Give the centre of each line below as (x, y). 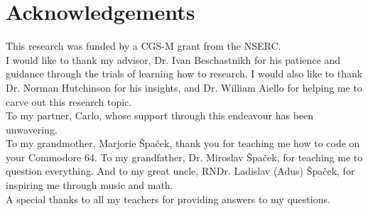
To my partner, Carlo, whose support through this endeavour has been (160, 115)
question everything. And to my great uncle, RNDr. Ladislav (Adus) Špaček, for (180, 171)
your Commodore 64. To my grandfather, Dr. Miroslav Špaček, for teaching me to (184, 157)
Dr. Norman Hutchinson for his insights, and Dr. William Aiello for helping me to (184, 87)
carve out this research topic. (69, 101)
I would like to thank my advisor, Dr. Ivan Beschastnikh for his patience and (173, 59)
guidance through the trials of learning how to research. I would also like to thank (184, 74)
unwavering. (32, 129)
